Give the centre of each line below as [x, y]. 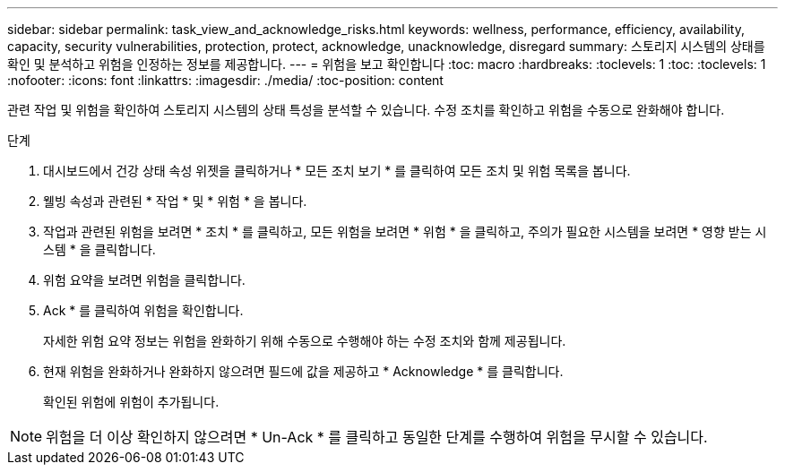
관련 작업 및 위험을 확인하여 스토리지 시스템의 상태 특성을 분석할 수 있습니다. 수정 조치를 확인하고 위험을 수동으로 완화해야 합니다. [366, 110]
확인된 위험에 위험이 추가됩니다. [131, 402]
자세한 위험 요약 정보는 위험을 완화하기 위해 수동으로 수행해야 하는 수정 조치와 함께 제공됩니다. [305, 341]
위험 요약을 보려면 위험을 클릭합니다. [144, 280]
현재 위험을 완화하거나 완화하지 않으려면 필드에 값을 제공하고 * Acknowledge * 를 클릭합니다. [303, 371]
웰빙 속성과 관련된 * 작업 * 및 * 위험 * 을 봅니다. [175, 201]
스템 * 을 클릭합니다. [99, 249]
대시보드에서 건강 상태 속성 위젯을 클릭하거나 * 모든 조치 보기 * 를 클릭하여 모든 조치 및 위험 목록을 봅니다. [337, 171]
